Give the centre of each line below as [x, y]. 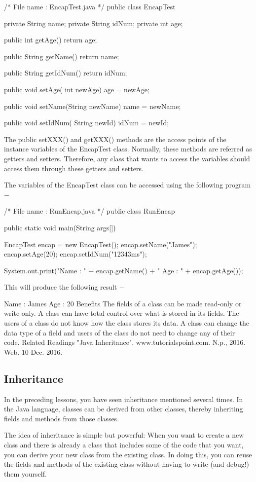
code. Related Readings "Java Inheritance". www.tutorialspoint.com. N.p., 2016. [125, 342]
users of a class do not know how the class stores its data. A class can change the [127, 323]
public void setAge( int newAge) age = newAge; [77, 89]
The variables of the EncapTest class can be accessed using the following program [128, 185]
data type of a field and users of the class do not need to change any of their [120, 332]
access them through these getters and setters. [74, 168]
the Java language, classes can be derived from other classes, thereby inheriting [124, 409]
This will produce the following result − [64, 287]
